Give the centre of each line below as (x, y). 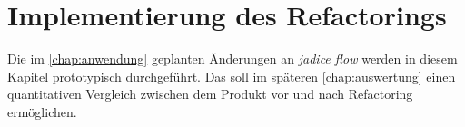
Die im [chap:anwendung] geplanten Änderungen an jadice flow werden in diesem (232, 59)
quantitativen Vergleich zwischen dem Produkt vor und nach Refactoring (210, 94)
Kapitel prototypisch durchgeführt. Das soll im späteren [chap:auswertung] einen (232, 76)
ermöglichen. (42, 111)
